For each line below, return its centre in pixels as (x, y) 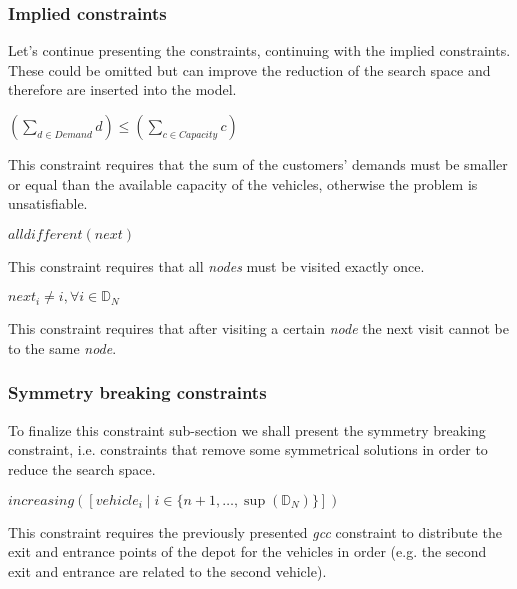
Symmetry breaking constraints (137, 392)
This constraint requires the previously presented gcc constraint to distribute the (255, 531)
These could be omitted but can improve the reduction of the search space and (249, 69)
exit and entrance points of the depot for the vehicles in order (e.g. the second (247, 551)
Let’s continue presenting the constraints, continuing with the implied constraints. (259, 50)
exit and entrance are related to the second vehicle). (167, 570)
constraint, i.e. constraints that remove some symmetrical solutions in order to (248, 449)
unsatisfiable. (48, 203)
